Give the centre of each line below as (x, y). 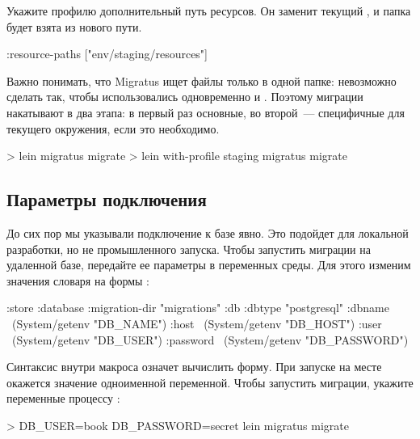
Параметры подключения (107, 199)
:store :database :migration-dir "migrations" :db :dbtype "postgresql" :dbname (198, 308)
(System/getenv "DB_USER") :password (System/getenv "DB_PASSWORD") (210, 339)
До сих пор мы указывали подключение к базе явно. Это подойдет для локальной (208, 232)
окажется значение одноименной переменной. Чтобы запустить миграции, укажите (210, 382)
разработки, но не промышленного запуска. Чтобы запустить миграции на (189, 249)
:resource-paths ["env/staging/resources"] (107, 54)
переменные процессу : (63, 398)
